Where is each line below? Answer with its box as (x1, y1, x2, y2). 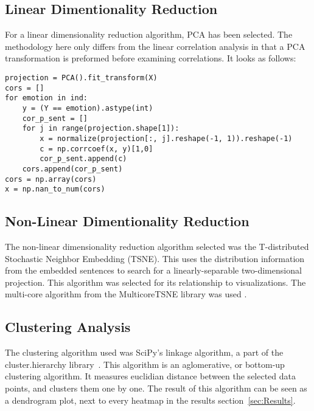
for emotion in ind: (5, 94, 88, 103)
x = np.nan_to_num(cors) (5, 185, 105, 194)
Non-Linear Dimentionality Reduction (5, 212, 249, 230)
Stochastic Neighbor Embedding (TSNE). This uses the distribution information (5, 252, 305, 264)
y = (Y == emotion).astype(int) (22, 103, 153, 112)
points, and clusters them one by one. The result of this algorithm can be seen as (5, 382, 307, 395)
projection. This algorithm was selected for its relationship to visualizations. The (5, 275, 306, 288)
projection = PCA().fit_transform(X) (5, 73, 158, 82)
